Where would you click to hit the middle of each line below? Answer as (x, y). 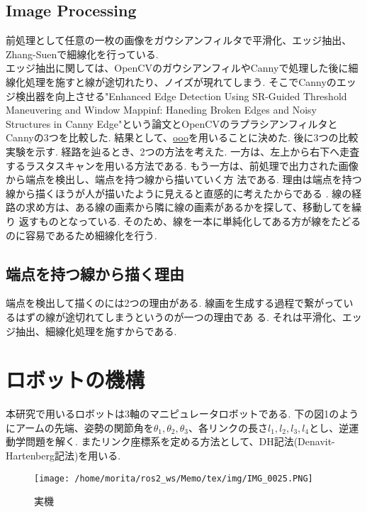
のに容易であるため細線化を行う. (81, 235)
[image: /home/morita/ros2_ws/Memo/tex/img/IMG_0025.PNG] (174, 478)
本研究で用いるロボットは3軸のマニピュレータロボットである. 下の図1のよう (182, 414)
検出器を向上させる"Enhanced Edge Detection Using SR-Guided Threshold (181, 96)
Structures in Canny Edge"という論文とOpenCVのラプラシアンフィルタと (172, 123)
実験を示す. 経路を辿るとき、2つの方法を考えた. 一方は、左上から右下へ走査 (183, 151)
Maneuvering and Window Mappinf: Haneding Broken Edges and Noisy (161, 110)
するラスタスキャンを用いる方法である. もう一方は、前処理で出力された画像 (182, 165)
